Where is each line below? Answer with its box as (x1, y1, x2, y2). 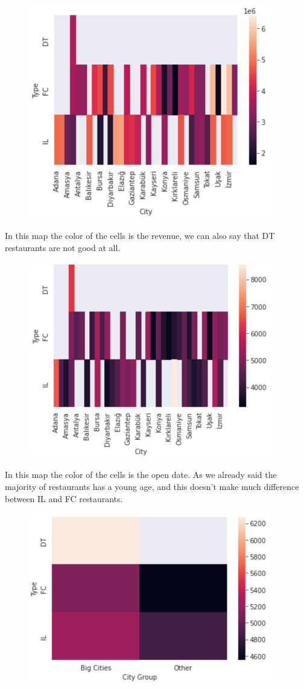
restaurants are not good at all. (5, 241, 121, 253)
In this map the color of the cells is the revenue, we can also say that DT (5, 229, 275, 242)
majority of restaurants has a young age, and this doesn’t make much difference (5, 480, 299, 492)
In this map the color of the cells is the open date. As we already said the (5, 468, 277, 481)
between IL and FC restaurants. (5, 492, 123, 505)
